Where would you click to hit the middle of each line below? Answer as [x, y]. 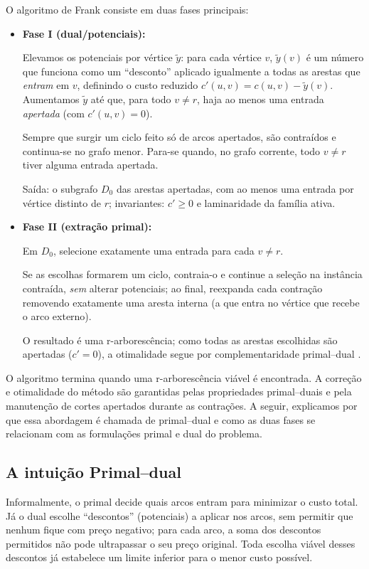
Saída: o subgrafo [60, 188]
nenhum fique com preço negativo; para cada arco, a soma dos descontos [164, 530]
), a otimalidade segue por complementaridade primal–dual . [229, 354]
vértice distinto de [61, 202]
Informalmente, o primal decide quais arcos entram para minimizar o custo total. [182, 502]
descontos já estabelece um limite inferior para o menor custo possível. [159, 557]
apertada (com [53, 113]
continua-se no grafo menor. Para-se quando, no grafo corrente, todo [171, 150]
